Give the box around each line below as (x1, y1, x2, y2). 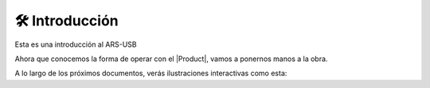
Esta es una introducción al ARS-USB (14, 40, 137, 49)
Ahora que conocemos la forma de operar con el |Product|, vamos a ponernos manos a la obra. (14, 54, 328, 63)
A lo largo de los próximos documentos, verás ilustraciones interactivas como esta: (14, 68, 287, 78)
